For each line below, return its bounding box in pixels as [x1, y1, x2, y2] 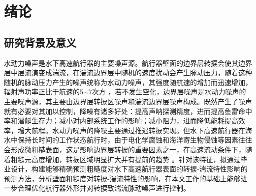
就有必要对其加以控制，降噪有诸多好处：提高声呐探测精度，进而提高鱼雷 [4, 106, 238, 116]
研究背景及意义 [4, 34, 76, 50]
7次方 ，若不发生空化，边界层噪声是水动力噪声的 [88, 86, 246, 97]
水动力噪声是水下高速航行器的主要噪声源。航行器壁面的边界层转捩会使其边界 [4, 57, 252, 68]
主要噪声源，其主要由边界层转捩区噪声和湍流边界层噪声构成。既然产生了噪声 [4, 96, 252, 106]
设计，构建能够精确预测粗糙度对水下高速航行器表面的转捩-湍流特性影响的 [10, 164, 248, 174]
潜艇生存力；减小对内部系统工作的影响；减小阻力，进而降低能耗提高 [17, 115, 238, 126]
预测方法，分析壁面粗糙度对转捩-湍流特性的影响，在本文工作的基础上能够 [4, 173, 241, 183]
